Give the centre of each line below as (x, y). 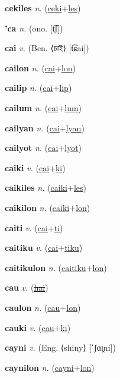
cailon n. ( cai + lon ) (40, 67)
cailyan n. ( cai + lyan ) (45, 127)
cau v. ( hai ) (27, 287)
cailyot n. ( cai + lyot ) (43, 148)
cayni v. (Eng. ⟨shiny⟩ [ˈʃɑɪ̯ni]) (60, 347)
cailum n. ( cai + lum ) (43, 107)
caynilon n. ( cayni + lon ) (50, 367)
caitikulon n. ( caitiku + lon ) (56, 267)
